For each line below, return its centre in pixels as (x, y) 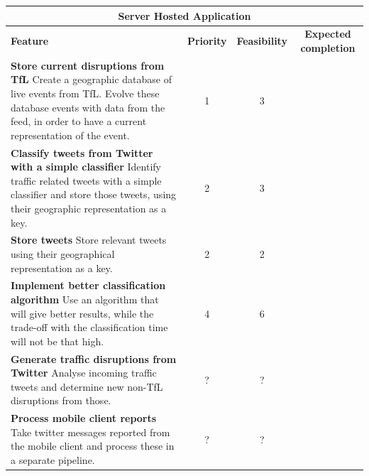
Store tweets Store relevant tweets (89, 240)
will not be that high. (57, 341)
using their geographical (63, 254)
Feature (30, 41)
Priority (207, 41)
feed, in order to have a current (79, 121)
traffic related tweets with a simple (86, 180)
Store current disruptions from (88, 65)
